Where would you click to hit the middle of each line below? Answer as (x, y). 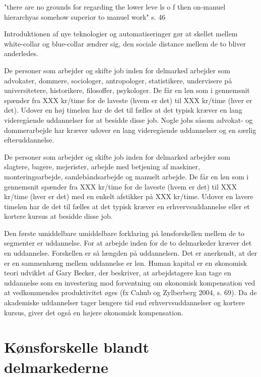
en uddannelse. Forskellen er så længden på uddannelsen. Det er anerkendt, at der (131, 253)
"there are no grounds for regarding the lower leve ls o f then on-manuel (115, 7)
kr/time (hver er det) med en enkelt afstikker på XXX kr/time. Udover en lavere (129, 196)
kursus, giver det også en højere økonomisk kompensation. (94, 312)
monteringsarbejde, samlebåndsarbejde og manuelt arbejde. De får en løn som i (126, 176)
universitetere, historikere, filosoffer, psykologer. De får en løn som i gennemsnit (127, 90)
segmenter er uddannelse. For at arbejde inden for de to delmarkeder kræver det (128, 243)
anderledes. (21, 53)
